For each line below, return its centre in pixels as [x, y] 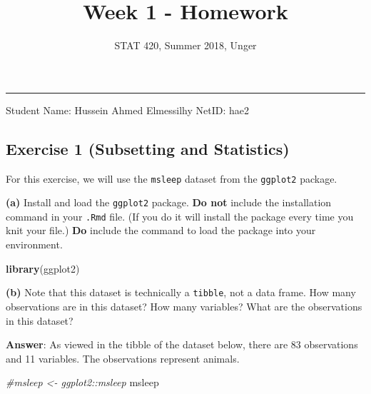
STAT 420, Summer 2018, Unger [185, 45]
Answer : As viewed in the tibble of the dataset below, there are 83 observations [182, 344]
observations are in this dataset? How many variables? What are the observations [184, 306]
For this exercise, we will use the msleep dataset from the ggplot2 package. [172, 178]
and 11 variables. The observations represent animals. [123, 358]
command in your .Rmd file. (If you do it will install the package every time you [180, 216]
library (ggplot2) [43, 268]
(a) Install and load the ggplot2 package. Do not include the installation [169, 202]
